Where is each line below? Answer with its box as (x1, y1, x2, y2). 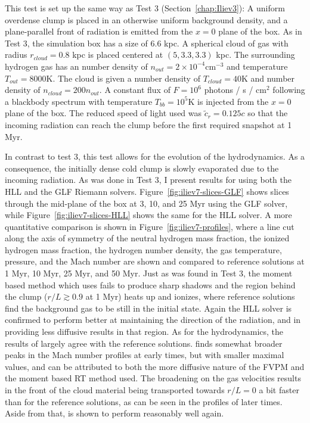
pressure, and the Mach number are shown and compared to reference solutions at (5, 255, 305, 268)
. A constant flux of (99, 83, 170, 96)
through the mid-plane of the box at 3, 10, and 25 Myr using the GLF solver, (5, 197, 288, 209)
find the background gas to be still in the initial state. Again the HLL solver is (5, 301, 292, 314)
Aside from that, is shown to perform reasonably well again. (5, 407, 224, 419)
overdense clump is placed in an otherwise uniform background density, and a (5, 13, 288, 26)
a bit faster (259, 384, 299, 396)
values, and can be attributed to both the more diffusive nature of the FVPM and (5, 360, 305, 372)
